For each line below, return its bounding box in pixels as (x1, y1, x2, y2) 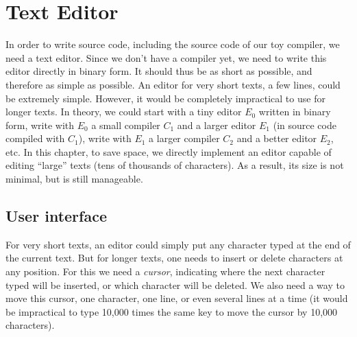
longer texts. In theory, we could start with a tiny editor (5, 104, 242, 119)
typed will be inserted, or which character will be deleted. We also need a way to (5, 277, 345, 292)
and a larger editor (177, 117, 256, 132)
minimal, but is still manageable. (5, 172, 143, 186)
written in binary (258, 104, 331, 119)
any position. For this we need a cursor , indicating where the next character (5, 264, 325, 279)
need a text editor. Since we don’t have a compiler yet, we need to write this (5, 50, 327, 65)
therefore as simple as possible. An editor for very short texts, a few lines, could (5, 77, 341, 91)
